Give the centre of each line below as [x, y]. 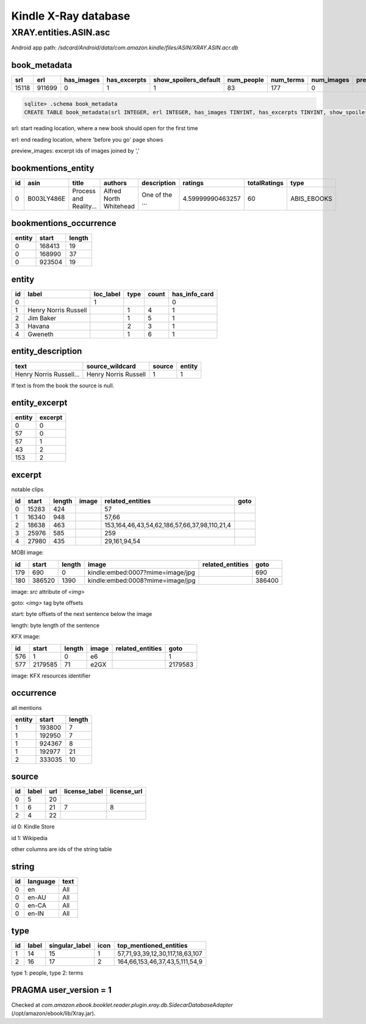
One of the [157, 194]
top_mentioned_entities [153, 945]
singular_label [70, 945]
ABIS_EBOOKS [311, 199]
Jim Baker [42, 318]
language [42, 882]
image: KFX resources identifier [51, 676]
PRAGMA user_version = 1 [62, 990]
